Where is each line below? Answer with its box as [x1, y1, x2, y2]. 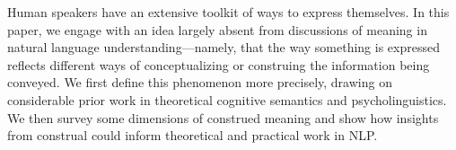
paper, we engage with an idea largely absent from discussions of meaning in [7, 20, 427, 39]
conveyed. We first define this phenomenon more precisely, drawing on [7, 73, 392, 92]
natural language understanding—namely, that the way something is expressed [7, 38, 440, 57]
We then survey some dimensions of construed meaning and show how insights [7, 108, 439, 127]
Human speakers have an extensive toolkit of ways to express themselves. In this [7, 3, 450, 21]
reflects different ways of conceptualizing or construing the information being [7, 55, 430, 74]
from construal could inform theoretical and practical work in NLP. [7, 126, 378, 145]
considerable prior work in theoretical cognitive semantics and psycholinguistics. [7, 90, 447, 109]
